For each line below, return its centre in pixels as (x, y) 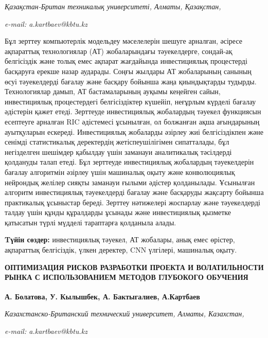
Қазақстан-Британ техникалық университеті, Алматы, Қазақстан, (113, 6)
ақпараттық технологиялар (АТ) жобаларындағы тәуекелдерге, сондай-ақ (119, 51)
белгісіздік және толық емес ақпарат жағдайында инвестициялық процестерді (126, 61)
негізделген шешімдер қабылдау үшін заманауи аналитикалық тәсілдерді (118, 152)
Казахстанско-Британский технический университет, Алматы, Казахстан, (124, 314)
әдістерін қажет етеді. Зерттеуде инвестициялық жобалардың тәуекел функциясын (133, 111)
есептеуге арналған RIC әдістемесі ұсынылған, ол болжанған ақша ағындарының (132, 121)
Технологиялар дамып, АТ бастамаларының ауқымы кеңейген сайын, (113, 91)
